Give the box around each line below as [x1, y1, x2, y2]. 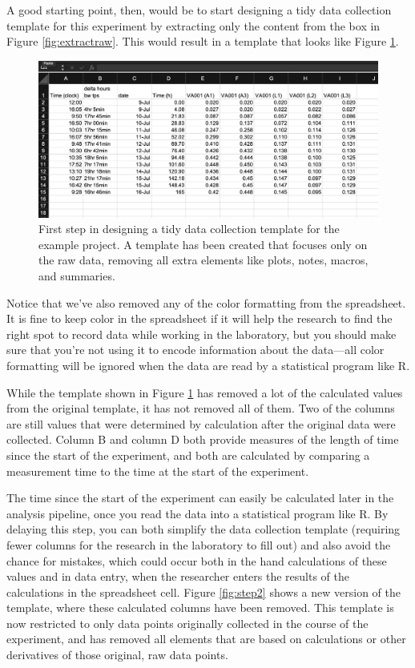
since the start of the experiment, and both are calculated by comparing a [6, 446, 370, 463]
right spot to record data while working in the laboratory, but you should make [6, 325, 397, 342]
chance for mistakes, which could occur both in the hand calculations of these [6, 552, 387, 569]
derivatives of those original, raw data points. [6, 646, 228, 663]
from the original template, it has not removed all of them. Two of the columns [6, 400, 395, 416]
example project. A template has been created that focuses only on [38, 235, 368, 252]
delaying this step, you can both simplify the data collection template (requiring [6, 521, 401, 537]
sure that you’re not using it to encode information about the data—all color [6, 341, 385, 358]
